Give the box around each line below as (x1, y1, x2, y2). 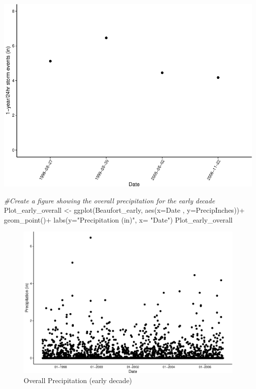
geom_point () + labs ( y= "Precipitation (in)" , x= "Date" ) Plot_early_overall (4, 214, 233, 225)
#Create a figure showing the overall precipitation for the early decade (4, 195, 215, 205)
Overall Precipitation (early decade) (24, 375, 132, 385)
